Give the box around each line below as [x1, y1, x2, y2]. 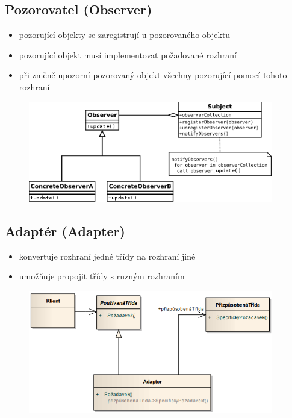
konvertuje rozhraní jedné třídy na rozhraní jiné [19, 249, 196, 262]
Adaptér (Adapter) [5, 221, 125, 240]
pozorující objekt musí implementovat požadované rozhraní [19, 48, 237, 61]
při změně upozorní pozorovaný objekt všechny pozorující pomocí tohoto [19, 69, 287, 81]
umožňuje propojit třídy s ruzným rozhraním [19, 270, 185, 282]
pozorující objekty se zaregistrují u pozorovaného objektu [19, 28, 231, 41]
